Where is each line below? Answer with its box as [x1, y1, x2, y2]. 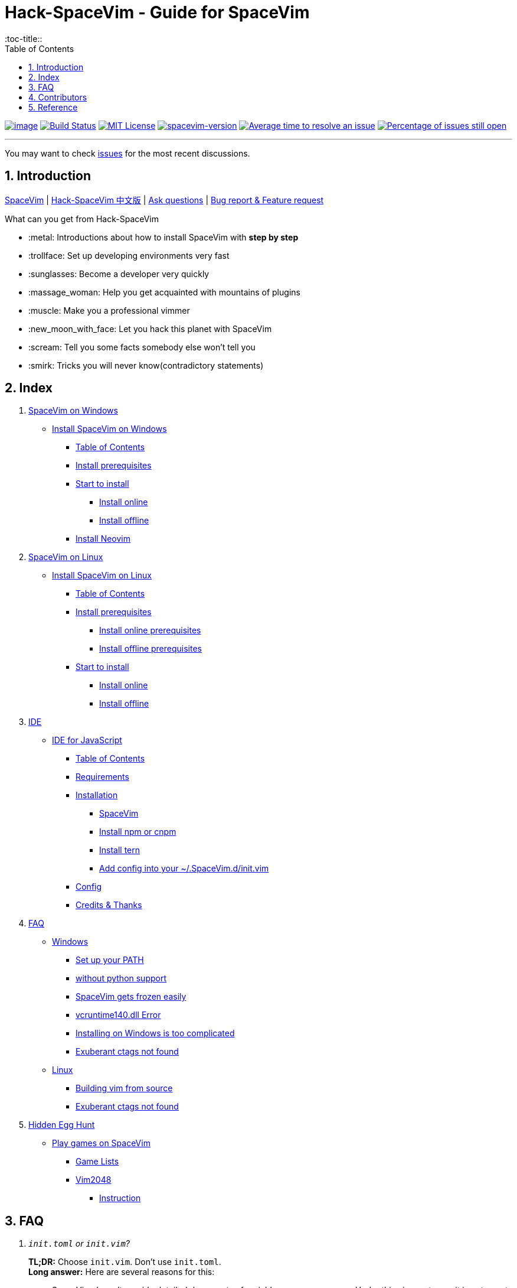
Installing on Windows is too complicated [76, 1028, 235, 1039]
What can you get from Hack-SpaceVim [5, 213, 159, 224]
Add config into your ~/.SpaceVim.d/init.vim [99, 863, 269, 874]
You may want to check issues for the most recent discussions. [5, 148, 250, 158]
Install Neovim [76, 534, 131, 544]
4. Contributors [28, 92, 87, 102]
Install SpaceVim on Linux [52, 570, 152, 581]
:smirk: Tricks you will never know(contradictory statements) [28, 360, 264, 370]
